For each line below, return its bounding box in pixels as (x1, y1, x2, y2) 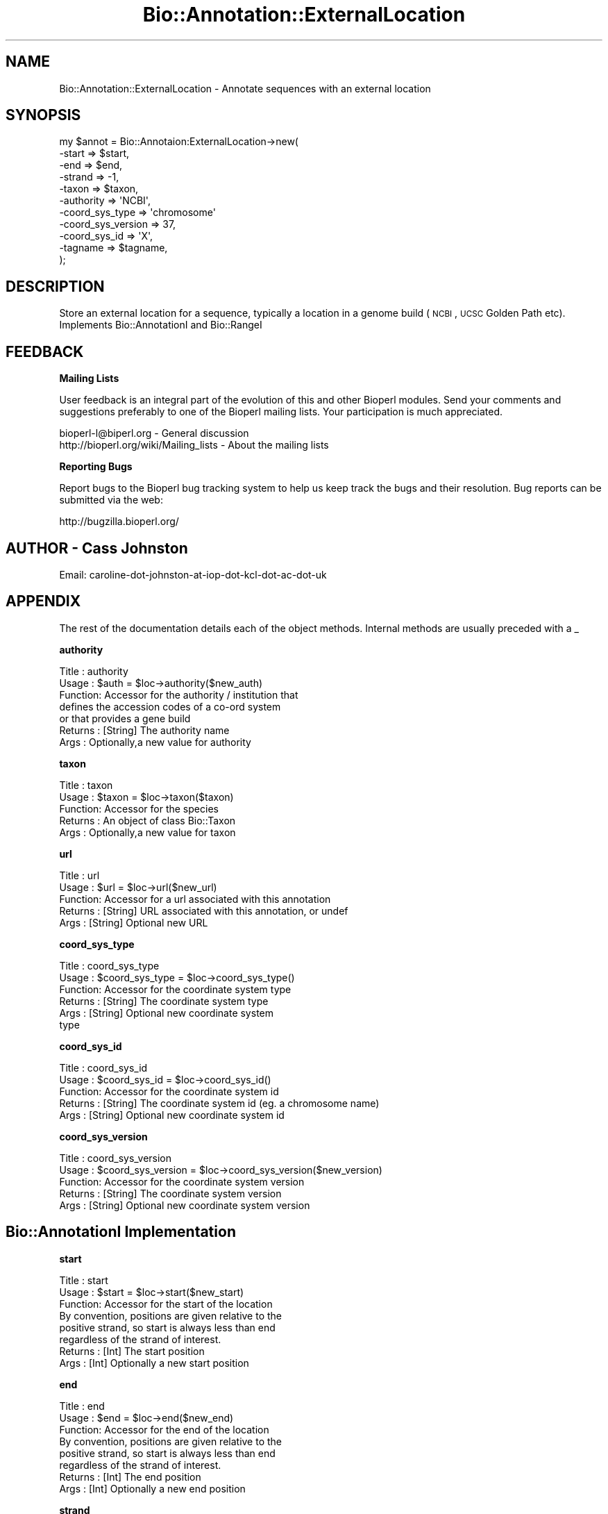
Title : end (59, 1399, 105, 1412)
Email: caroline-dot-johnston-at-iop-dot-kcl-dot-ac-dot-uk (59, 568, 327, 581)
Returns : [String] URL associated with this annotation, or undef (59, 904, 348, 917)
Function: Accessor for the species (59, 802, 219, 815)
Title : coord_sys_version (59, 1151, 172, 1164)
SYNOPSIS (6, 106, 81, 124)
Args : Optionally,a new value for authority (59, 735, 251, 748)
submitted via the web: (59, 494, 163, 506)
